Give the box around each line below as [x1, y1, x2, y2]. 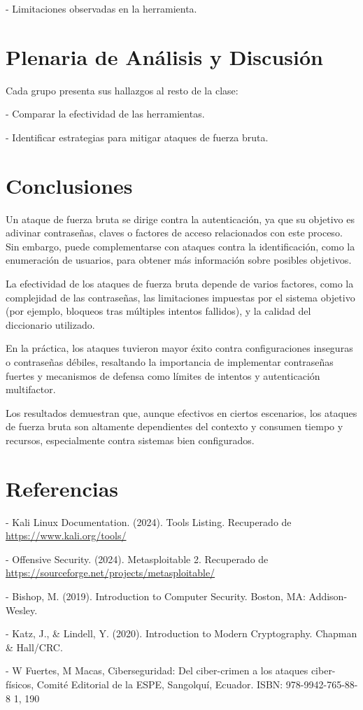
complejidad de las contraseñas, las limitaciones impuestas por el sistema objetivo [6, 290, 355, 304]
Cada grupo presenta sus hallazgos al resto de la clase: [6, 83, 239, 97]
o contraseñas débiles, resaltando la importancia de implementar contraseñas [6, 354, 334, 369]
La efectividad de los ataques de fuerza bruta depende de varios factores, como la [6, 276, 354, 290]
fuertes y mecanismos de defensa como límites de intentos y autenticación [6, 368, 320, 383]
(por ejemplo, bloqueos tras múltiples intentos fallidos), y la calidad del [6, 304, 311, 318]
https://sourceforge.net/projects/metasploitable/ [6, 565, 215, 580]
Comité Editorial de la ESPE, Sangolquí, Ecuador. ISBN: [36, 677, 283, 691]
